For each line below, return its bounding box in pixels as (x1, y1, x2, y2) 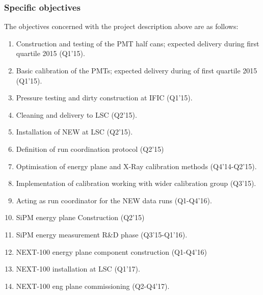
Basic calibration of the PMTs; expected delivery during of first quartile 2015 (16, 65, 257, 75)
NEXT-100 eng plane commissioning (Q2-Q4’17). (16, 280, 170, 291)
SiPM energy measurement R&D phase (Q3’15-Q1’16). (16, 229, 188, 239)
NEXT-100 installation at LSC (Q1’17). (16, 263, 140, 274)
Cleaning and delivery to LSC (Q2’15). (16, 109, 137, 120)
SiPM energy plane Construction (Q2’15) (16, 212, 145, 223)
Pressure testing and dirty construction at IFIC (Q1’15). (16, 92, 193, 103)
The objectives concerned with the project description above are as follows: (4, 21, 239, 32)
